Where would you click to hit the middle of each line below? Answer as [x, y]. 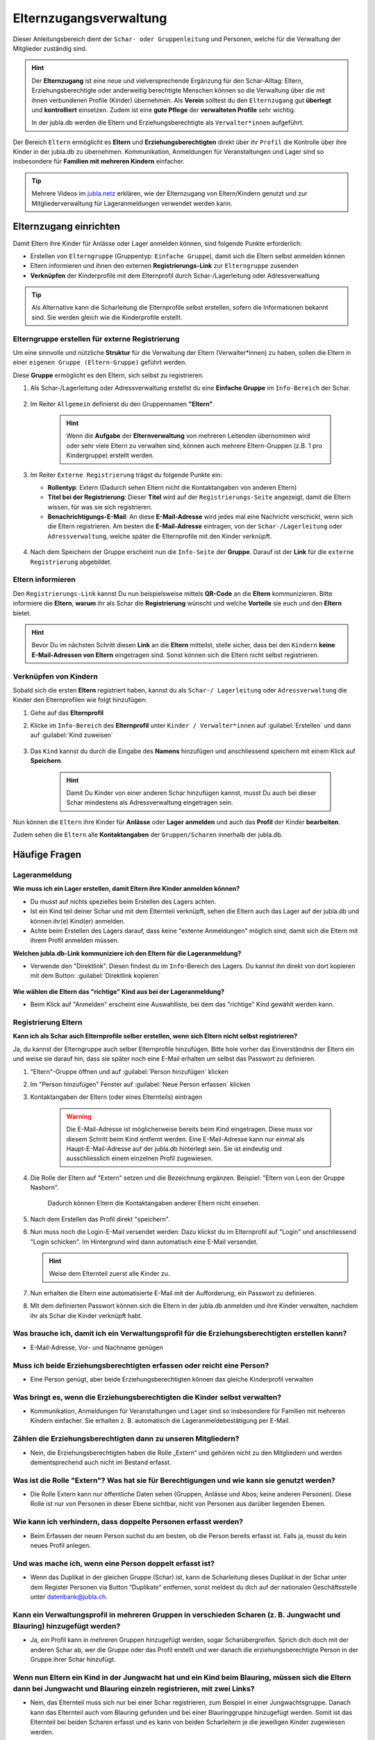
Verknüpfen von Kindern [56, 677]
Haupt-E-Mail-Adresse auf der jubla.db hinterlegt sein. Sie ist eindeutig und [174, 1148]
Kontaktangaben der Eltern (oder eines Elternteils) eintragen [116, 1097]
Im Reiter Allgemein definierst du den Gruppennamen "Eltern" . [122, 404]
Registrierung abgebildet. [71, 562]
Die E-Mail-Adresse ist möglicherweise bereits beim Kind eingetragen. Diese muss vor [190, 1129]
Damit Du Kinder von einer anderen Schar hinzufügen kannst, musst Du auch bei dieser [191, 793]
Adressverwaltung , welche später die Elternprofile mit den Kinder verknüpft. [160, 536]
